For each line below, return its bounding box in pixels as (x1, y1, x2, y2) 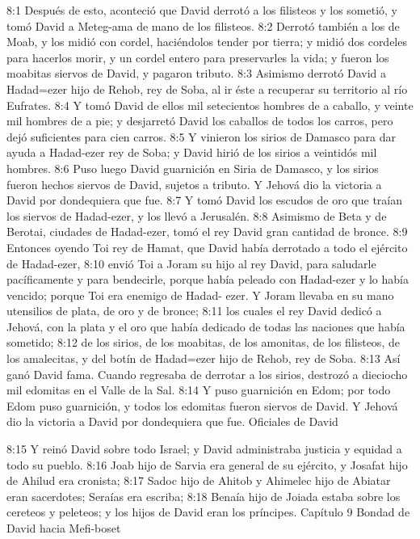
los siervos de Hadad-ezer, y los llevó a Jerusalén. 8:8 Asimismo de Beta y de (6, 207, 387, 224)
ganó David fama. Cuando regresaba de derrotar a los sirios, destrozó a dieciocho (6, 365, 408, 382)
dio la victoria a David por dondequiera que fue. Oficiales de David (6, 413, 338, 430)
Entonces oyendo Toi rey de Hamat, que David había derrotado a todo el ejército (6, 238, 408, 255)
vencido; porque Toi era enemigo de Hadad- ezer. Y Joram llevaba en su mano (6, 286, 394, 303)
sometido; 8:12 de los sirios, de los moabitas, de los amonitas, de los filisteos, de (6, 334, 400, 351)
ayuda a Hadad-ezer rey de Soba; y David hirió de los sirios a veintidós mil (6, 144, 377, 161)
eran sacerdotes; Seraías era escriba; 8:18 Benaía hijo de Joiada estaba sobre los (6, 487, 401, 504)
